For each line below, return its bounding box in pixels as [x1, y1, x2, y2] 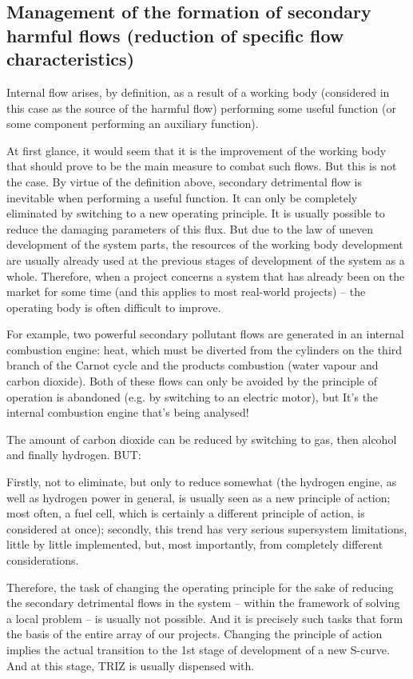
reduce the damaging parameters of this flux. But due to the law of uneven [6, 220, 373, 237]
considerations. [6, 552, 79, 569]
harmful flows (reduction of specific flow [6, 22, 344, 47]
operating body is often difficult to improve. [6, 298, 221, 315]
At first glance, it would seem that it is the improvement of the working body [6, 142, 387, 158]
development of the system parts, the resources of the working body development [6, 236, 403, 253]
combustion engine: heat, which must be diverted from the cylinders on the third [6, 341, 403, 357]
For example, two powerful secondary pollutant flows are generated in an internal [6, 326, 404, 342]
